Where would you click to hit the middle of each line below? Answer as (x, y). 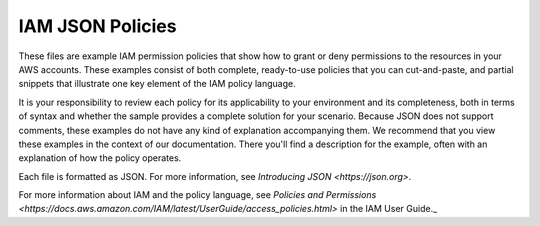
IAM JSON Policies (97, 26)
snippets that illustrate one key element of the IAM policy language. (157, 84)
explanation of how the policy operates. (100, 158)
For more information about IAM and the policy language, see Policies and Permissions (197, 195)
